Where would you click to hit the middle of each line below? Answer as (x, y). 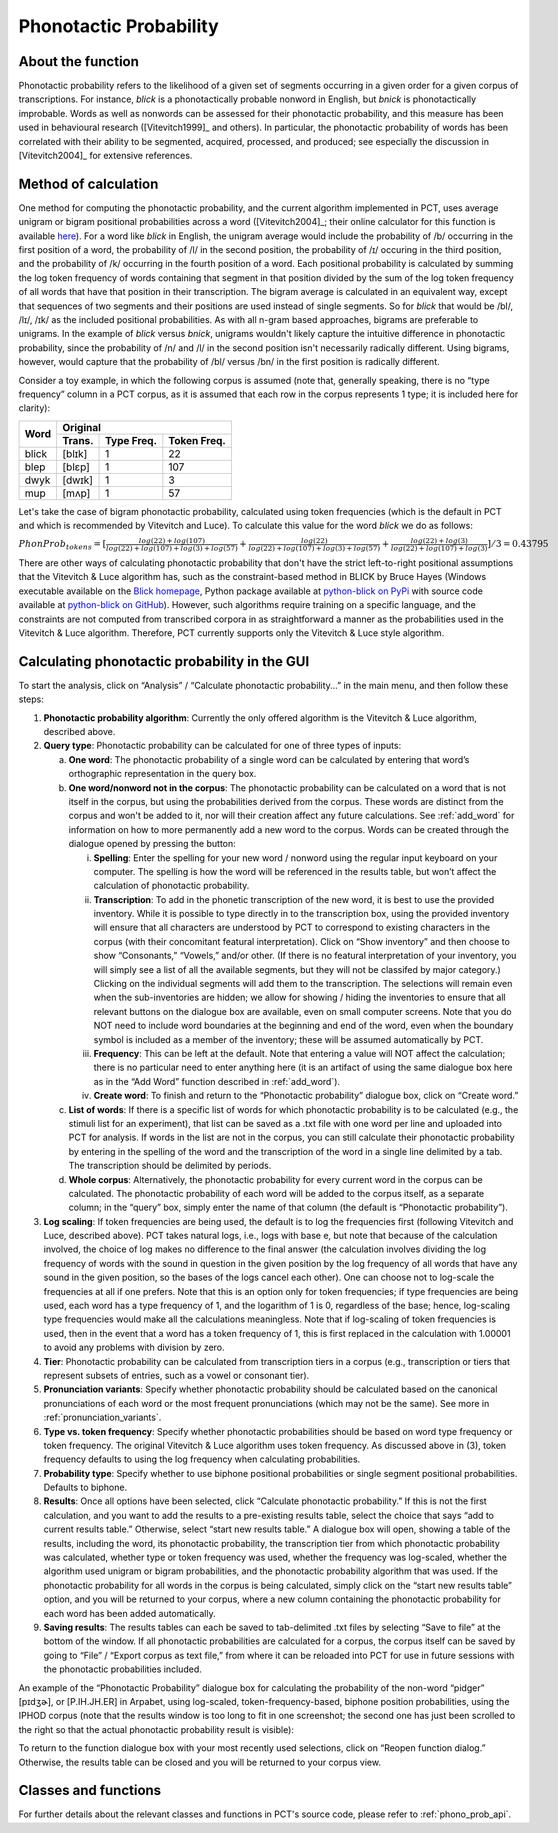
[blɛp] (76, 467)
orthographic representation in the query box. (162, 774)
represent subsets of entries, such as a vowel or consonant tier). (176, 1375)
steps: (31, 699)
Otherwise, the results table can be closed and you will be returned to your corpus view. (200, 1762)
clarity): (34, 408)
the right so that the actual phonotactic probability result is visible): (156, 1729)
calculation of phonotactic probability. (171, 886)
